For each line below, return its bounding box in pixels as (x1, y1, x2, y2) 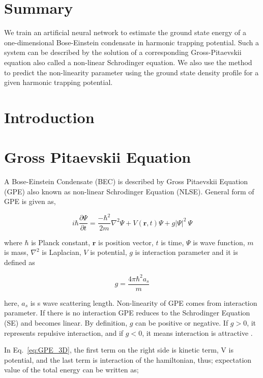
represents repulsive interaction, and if (4, 327, 124, 338)
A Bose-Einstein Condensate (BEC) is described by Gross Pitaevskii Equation (4, 176, 248, 187)
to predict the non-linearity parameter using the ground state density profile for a (4, 67, 259, 77)
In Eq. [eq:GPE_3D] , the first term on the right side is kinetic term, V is (4, 344, 233, 355)
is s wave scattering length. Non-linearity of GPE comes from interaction (30, 297, 257, 308)
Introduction (4, 106, 95, 127)
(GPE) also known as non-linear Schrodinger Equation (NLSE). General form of (4, 186, 254, 196)
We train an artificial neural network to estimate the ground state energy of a (4, 27, 246, 38)
